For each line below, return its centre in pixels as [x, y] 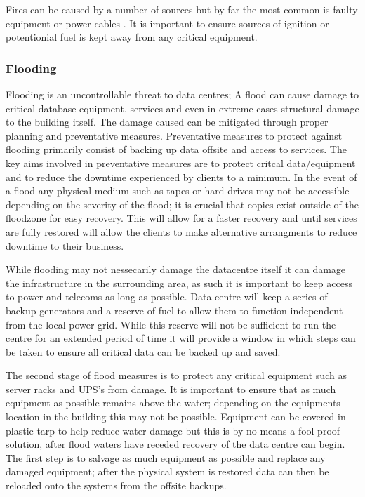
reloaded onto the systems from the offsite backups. [116, 485]
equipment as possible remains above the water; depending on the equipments [173, 403]
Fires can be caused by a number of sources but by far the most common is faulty [182, 9]
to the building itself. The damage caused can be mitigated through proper [167, 122]
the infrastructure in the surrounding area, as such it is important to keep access [179, 283]
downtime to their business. [65, 245]
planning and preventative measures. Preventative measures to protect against [174, 135]
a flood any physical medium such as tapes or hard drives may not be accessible [178, 191]
